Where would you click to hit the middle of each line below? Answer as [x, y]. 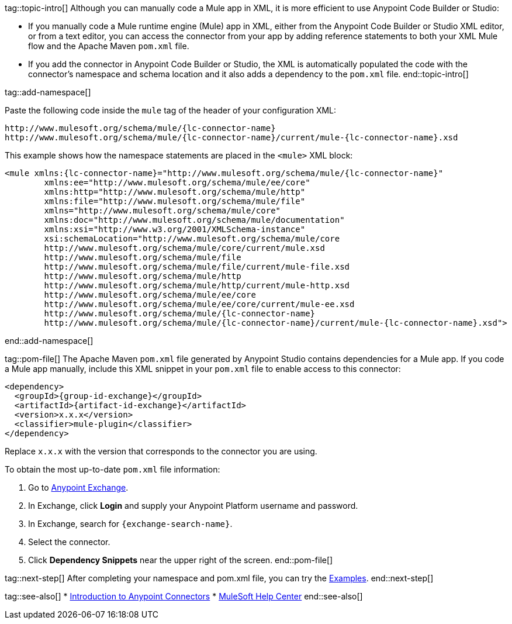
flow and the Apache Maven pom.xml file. [109, 46]
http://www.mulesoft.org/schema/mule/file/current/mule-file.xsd [197, 267]
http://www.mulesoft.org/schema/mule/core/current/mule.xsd [184, 248]
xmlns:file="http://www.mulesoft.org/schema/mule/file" [175, 201]
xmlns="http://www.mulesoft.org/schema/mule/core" [162, 211]
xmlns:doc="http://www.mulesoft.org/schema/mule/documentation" [194, 220]
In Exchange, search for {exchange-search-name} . [130, 524]
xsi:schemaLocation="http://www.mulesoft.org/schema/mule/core [192, 239]
